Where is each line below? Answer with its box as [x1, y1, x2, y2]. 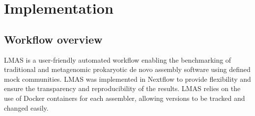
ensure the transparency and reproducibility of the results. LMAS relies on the [4, 83, 241, 93]
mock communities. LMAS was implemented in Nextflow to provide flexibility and [4, 73, 251, 84]
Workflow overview [4, 31, 103, 46]
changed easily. [4, 102, 49, 113]
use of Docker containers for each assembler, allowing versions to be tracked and [4, 93, 245, 103]
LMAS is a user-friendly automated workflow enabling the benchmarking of [4, 54, 231, 65]
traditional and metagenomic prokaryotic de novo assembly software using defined [4, 64, 251, 74]
